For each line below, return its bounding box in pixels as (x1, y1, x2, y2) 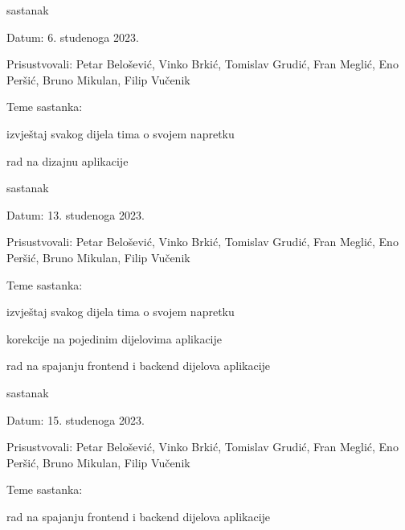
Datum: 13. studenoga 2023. (6, 206, 145, 223)
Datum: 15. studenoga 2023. (6, 411, 145, 428)
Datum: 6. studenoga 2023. (6, 28, 139, 45)
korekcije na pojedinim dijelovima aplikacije (6, 330, 223, 347)
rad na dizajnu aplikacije (6, 152, 129, 169)
